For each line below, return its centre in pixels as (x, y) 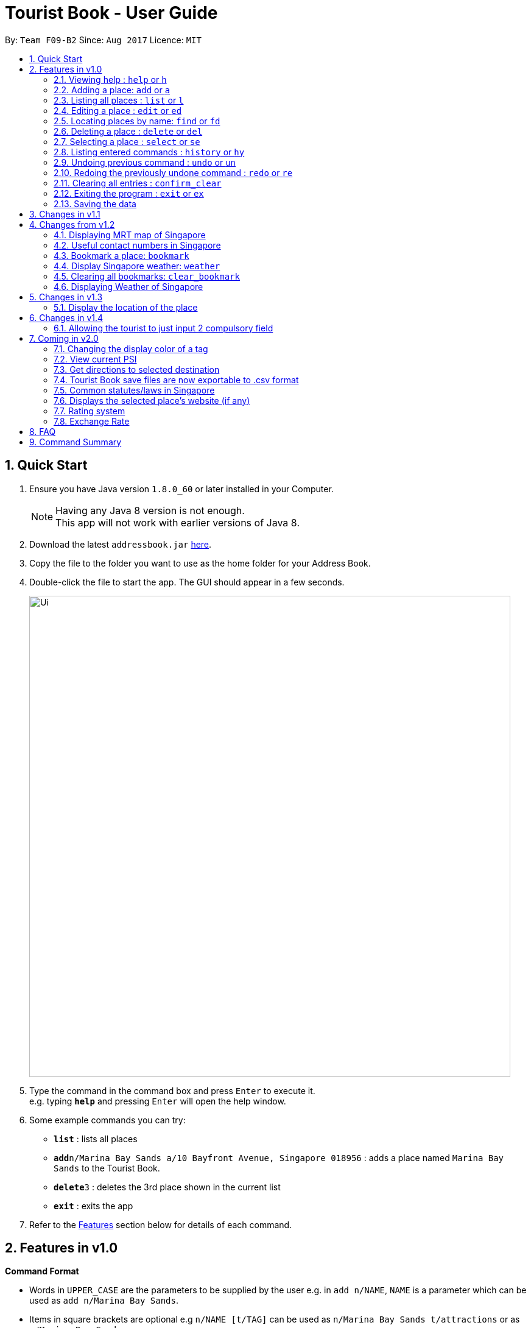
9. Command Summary (76, 442)
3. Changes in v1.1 (65, 214)
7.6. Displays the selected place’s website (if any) (152, 400)
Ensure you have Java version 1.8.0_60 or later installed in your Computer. (181, 489)
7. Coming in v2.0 (64, 338)
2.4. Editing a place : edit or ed (118, 110)
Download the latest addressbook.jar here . (121, 544)
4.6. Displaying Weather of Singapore (128, 286)
